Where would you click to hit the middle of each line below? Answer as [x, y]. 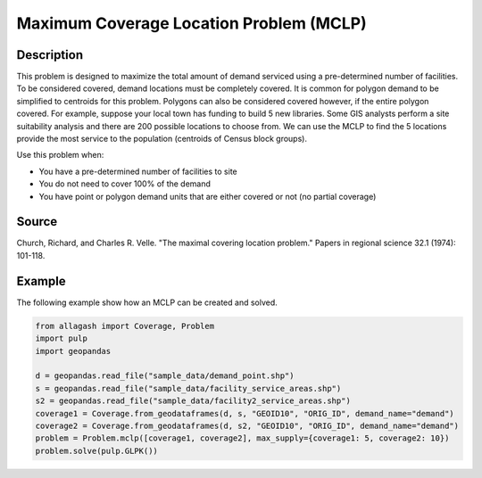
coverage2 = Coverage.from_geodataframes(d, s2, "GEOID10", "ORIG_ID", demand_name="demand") [247, 425]
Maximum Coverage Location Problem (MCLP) [192, 23]
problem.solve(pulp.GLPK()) [96, 451]
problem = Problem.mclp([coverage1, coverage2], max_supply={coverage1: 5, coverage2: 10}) [242, 438]
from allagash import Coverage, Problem [125, 326]
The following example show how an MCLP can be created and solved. [147, 302]
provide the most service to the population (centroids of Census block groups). [162, 139]
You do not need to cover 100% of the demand [125, 184]
